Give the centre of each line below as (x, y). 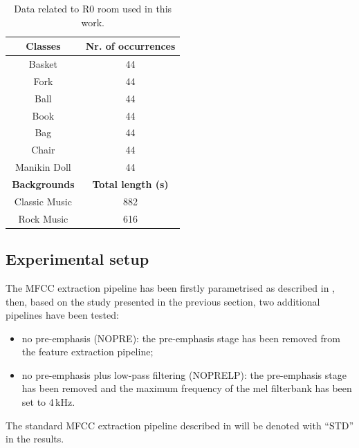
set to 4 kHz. (48, 402)
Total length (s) (130, 184)
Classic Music (43, 201)
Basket (43, 64)
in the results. (35, 439)
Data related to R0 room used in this (93, 8)
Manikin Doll (43, 167)
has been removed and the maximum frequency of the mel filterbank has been (187, 388)
